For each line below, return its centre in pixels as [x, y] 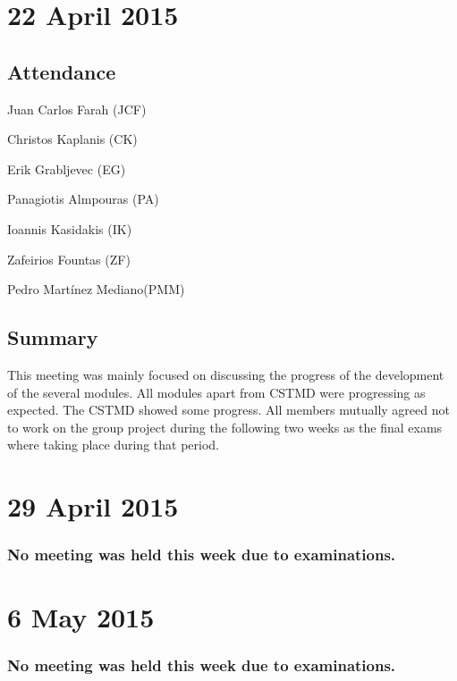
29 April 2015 [93, 506]
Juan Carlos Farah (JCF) [77, 109]
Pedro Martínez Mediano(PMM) [96, 289]
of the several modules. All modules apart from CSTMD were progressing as [216, 392]
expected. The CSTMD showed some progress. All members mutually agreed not [228, 410]
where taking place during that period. [113, 445]
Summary [53, 337]
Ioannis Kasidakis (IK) [70, 228]
